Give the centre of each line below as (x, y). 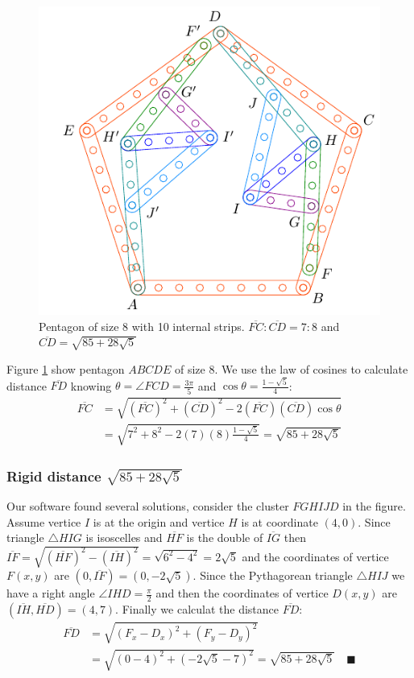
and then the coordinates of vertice (242, 593)
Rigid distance (54, 475)
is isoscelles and (124, 537)
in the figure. (374, 505)
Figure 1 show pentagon (66, 368)
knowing (91, 385)
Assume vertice (44, 521)
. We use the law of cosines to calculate (311, 368)
